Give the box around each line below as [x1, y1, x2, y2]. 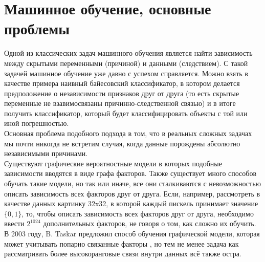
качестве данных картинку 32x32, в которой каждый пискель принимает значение [4, 198, 258, 209]
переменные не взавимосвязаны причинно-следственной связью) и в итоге [4, 98, 236, 108]
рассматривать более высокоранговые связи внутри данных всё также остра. [4, 248, 241, 259]
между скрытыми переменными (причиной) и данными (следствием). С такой [4, 57, 248, 68]
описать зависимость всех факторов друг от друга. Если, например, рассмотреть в [4, 188, 260, 199]
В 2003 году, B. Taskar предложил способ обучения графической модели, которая [4, 228, 260, 238]
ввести [4, 218, 25, 229]
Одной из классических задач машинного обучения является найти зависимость [4, 48, 253, 58]
